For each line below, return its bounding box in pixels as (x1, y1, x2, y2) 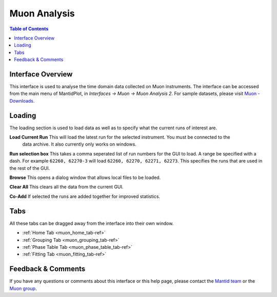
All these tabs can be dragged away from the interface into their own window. (9, 220, 174, 226)
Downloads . (9, 97, 35, 104)
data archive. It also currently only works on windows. (22, 141, 137, 147)
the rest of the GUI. (9, 165, 50, 171)
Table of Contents (9, 26, 49, 32)
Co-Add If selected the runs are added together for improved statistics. (9, 193, 161, 200)
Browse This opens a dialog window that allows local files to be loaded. (9, 174, 161, 181)
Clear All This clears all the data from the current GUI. (9, 184, 124, 190)
